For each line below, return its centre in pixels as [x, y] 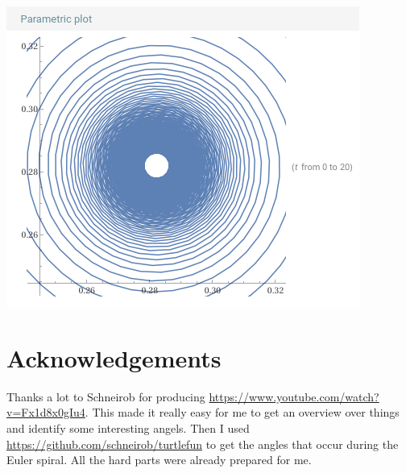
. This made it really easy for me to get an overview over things [242, 412]
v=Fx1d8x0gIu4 [46, 412]
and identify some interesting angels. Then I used [128, 427]
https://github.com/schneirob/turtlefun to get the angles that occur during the [203, 444]
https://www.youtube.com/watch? [294, 396]
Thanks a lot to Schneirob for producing [106, 396]
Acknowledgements [114, 357]
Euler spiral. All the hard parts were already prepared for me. [159, 460]
